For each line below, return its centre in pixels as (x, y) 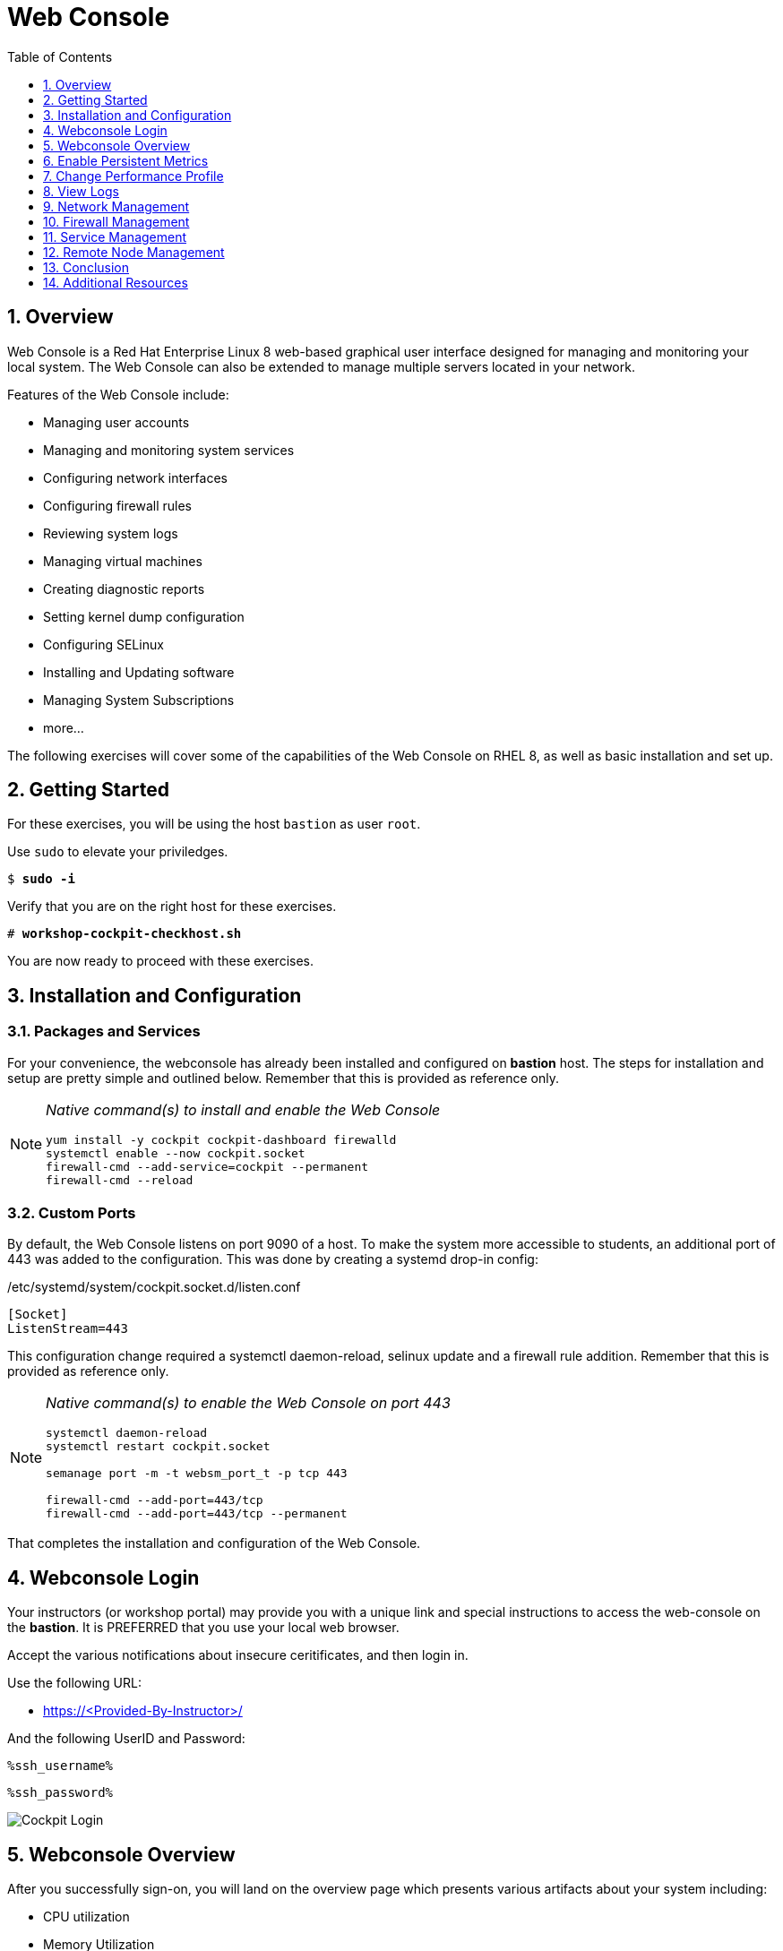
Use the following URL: (74, 1683)
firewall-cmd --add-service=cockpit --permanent (207, 1166)
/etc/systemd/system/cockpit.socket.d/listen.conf (154, 1287)
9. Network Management (116, 206)
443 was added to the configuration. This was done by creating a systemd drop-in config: (273, 1259)
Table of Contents (60, 56)
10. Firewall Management (116, 221)
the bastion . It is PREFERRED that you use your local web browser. (203, 1628)
